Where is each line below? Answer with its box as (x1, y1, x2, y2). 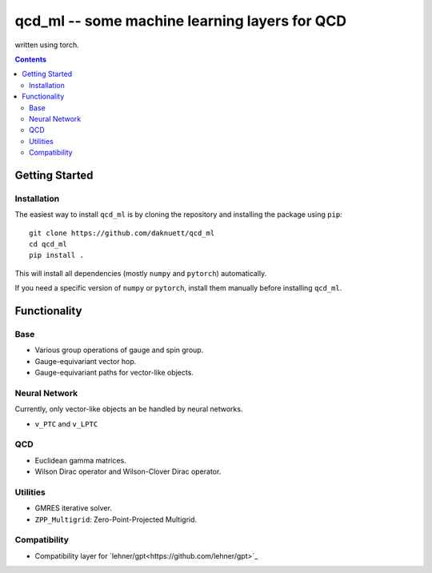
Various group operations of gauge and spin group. (34, 345, 204, 355)
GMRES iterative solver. (34, 503, 112, 513)
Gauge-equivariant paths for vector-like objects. (34, 368, 194, 378)
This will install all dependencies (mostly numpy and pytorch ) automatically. (14, 268, 267, 278)
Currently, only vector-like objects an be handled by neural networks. (14, 404, 243, 414)
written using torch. (14, 40, 79, 50)
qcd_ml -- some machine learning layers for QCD (14, 12, 347, 30)
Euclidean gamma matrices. (34, 455, 127, 465)
